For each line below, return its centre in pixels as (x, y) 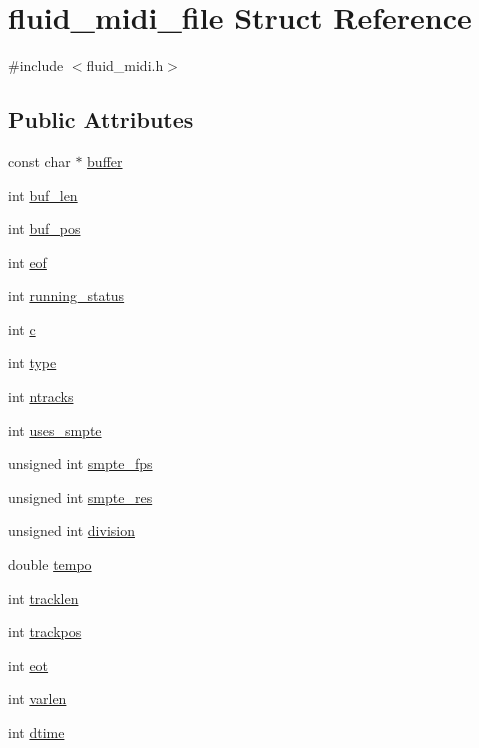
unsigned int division (71, 530)
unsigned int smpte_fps (80, 463)
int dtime (36, 732)
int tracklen (43, 597)
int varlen (37, 698)
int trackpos (45, 631)
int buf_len (43, 194)
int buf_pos (44, 228)
